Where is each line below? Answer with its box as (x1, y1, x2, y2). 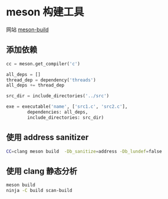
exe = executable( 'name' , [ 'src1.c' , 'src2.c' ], (6, 104, 128, 110)
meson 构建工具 (6, 5, 84, 19)
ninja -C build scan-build (6, 188, 73, 194)
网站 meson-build (6, 26, 49, 33)
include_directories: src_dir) (27, 114, 104, 121)
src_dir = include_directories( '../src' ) (6, 93, 110, 99)
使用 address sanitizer (6, 132, 89, 142)
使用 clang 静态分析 (6, 166, 78, 176)
